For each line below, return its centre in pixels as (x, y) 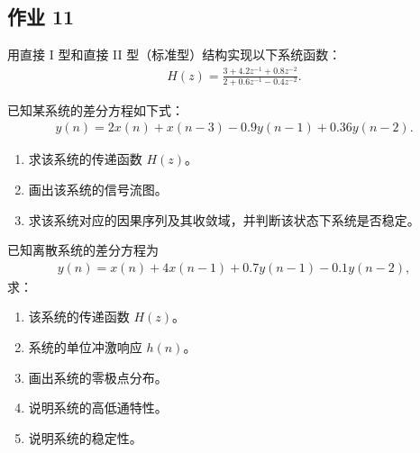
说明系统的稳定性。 (85, 437)
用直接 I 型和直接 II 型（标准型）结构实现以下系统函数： (174, 54)
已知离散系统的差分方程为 (83, 250)
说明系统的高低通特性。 (98, 408)
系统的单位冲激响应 (85, 347)
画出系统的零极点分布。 (98, 377)
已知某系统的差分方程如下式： (96, 109)
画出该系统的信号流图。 (98, 190)
